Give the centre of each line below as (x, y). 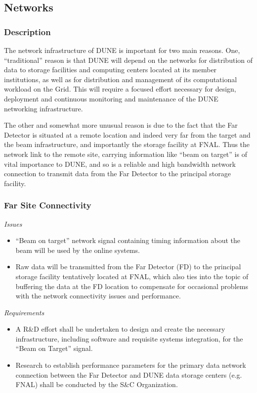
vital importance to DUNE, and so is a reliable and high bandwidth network (120, 164)
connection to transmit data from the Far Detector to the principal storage (117, 173)
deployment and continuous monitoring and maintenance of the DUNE (111, 98)
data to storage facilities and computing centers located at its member (110, 70)
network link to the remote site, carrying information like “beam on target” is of (126, 154)
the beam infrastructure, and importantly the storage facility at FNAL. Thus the (127, 144)
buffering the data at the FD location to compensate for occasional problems (132, 286)
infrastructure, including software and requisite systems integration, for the (129, 338)
